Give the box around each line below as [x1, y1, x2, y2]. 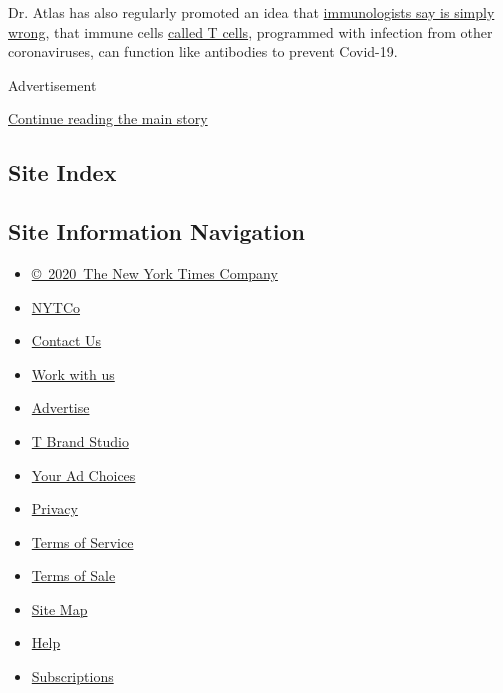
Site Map [31, 598, 88, 619]
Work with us [31, 363, 115, 384]
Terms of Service [31, 531, 134, 552]
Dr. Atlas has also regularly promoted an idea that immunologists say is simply [8, 2, 495, 22]
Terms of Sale [31, 565, 116, 586]
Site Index [8, 157, 117, 188]
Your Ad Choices [31, 464, 136, 485]
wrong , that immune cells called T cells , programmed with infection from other [8, 21, 493, 42]
